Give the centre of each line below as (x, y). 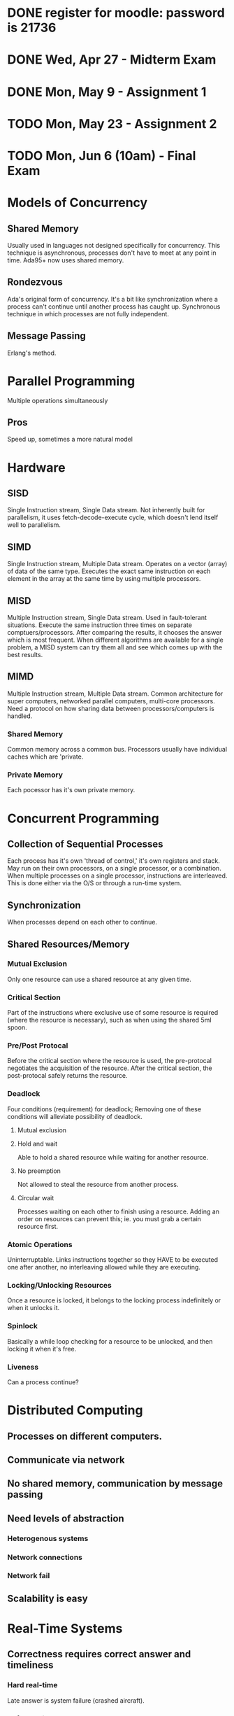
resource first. (38, 1226)
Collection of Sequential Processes (85, 844)
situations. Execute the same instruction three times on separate (100, 625)
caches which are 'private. (45, 757)
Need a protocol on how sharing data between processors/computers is (111, 708)
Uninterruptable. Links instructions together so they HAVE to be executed (113, 1260)
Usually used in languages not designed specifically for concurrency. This (114, 245)
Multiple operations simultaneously (58, 400)
